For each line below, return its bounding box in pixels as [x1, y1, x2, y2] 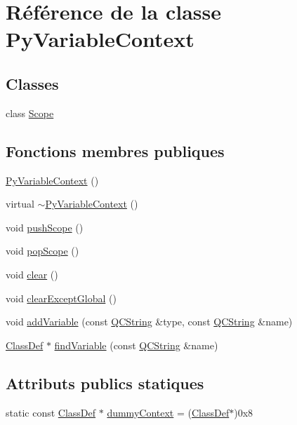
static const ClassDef [6, 405, 96, 419]
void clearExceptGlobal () [6, 290, 117, 305]
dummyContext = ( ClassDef [107, 405, 230, 419]
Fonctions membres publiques [6, 140, 225, 161]
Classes [6, 72, 59, 94]
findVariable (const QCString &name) [54, 337, 218, 352]
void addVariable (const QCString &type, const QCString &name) [6, 314, 293, 329]
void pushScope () [6, 220, 84, 234]
